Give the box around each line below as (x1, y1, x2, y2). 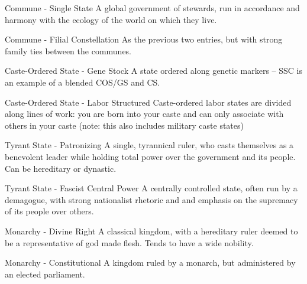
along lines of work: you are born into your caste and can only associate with (5, 107, 284, 120)
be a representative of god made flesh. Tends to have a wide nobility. (5, 236, 254, 249)
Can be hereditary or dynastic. (5, 162, 117, 174)
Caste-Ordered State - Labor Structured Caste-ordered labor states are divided (5, 96, 292, 108)
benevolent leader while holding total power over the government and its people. (5, 150, 296, 162)
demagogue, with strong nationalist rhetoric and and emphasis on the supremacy (5, 193, 298, 205)
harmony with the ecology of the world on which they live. (5, 13, 217, 25)
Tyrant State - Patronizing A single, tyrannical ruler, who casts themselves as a (5, 139, 294, 151)
